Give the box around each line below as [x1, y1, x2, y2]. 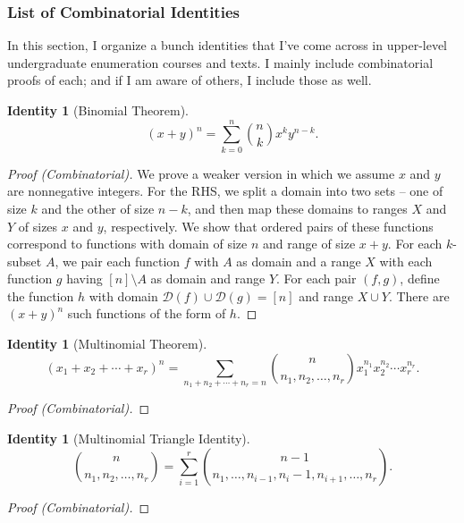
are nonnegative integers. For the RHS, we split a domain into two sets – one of [7, 181, 443, 200]
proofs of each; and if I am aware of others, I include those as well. [7, 71, 372, 89]
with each [379, 251, 433, 270]
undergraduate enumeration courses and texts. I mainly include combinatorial [7, 53, 434, 72]
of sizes [18, 216, 58, 235]
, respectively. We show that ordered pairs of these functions [103, 216, 434, 235]
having [66, 269, 103, 288]
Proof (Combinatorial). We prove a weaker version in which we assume [7, 164, 395, 182]
